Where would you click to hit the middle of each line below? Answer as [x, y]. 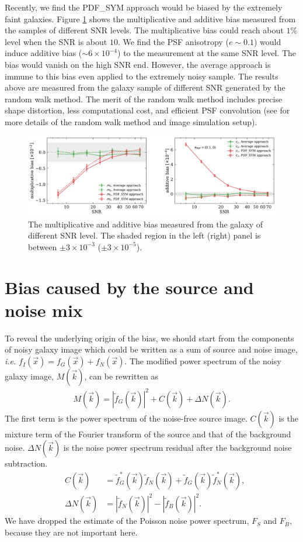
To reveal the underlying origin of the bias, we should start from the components [149, 338]
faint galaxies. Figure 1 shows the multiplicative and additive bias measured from [150, 18]
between [43, 246]
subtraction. [26, 463]
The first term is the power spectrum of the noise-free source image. [126, 418]
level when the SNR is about [56, 41]
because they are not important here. [71, 532]
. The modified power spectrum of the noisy [203, 361]
